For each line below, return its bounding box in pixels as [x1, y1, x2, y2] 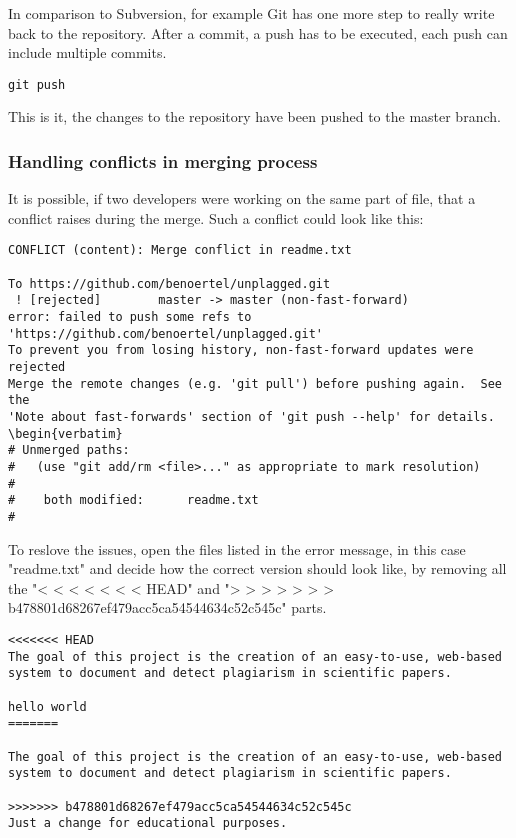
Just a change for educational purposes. [8, 816, 288, 831]
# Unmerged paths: [8, 443, 130, 458]
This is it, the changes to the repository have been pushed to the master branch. [8, 106, 501, 127]
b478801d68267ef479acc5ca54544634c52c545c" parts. [8, 597, 327, 618]
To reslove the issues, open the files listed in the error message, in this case [8, 538, 466, 559]
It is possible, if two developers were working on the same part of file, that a [8, 188, 476, 209]
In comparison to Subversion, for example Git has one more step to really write [8, 3, 495, 23]
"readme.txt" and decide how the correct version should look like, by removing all [8, 558, 507, 579]
